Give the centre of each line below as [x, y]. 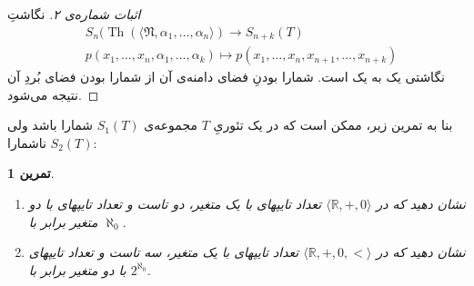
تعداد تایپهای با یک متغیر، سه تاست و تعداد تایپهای [164, 252]
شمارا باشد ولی [50, 125]
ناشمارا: [52, 142]
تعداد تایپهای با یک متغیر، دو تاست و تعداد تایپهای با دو [175, 204]
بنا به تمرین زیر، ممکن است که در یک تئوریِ [333, 125]
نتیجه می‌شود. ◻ [53, 94]
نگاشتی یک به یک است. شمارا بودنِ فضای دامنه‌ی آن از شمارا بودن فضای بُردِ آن [227, 77]
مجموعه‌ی [171, 125]
